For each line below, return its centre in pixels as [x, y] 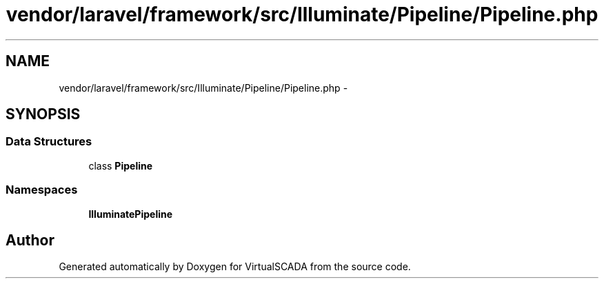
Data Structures [49, 142]
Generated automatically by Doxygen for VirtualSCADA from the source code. [235, 267]
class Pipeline [121, 165]
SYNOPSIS [43, 114]
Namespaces [42, 190]
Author [30, 240]
